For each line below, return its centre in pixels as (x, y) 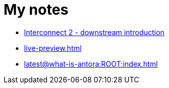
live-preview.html (53, 48)
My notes (36, 10)
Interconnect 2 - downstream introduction (94, 32)
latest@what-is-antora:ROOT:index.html (91, 64)
